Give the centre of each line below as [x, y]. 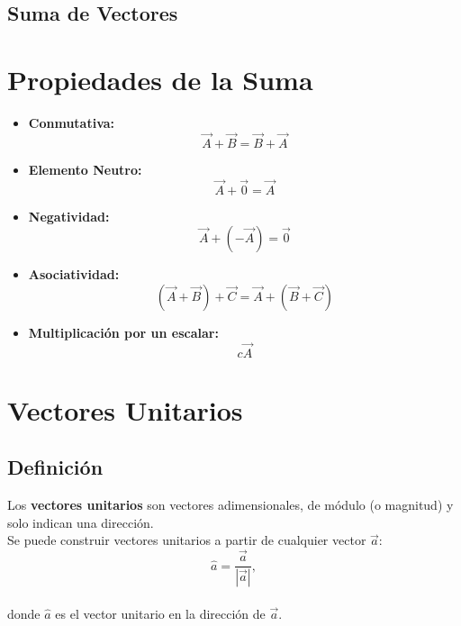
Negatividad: [69, 216]
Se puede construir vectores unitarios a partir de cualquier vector [187, 540]
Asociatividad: [74, 274]
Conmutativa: [72, 122]
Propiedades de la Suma [160, 79]
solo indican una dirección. [81, 522]
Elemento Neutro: [85, 169]
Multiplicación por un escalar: [123, 332]
